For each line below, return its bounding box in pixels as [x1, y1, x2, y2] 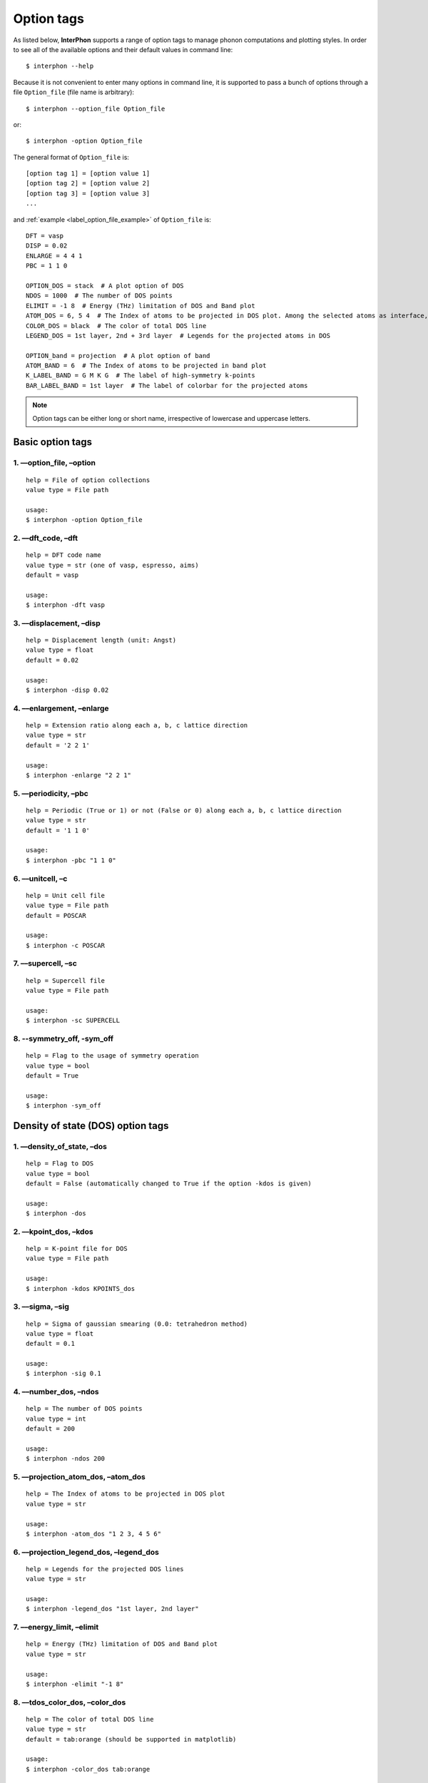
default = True [26, 1071, 79, 1080]
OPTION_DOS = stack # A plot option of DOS [26, 282, 185, 290]
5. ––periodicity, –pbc [13, 788, 88, 798]
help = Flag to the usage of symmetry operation [26, 1052, 199, 1060]
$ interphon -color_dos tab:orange [26, 1765, 151, 1773]
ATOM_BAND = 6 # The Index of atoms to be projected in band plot [26, 362, 267, 370]
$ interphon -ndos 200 [26, 1455, 106, 1463]
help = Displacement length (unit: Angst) [26, 636, 177, 645]
